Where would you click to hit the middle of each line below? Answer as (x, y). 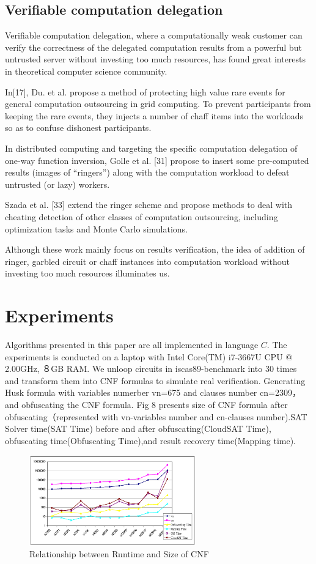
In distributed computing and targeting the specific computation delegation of (151, 148)
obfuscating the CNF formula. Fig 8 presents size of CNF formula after (155, 404)
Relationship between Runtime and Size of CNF (119, 554)
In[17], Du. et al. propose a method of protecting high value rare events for (145, 91)
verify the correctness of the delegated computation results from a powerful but (153, 47)
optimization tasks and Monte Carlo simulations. (97, 228)
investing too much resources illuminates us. (87, 273)
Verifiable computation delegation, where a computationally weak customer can (154, 35)
